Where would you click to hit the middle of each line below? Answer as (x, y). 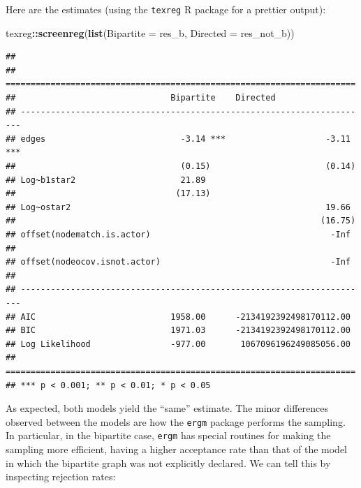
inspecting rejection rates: (61, 476)
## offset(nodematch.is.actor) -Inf (178, 234)
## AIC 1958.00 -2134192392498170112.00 (178, 317)
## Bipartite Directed (141, 98)
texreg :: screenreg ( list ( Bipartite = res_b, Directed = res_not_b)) (150, 32)
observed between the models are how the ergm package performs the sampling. (176, 421)
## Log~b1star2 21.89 (106, 180)
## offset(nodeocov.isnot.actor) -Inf (178, 262)
